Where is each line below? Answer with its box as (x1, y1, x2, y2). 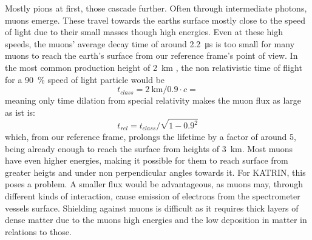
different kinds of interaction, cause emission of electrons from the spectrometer (5, 189, 300, 202)
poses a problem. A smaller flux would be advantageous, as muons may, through (5, 178, 303, 190)
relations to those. (5, 225, 72, 238)
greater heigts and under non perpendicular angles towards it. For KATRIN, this (5, 165, 306, 178)
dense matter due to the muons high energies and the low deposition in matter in (5, 213, 307, 226)
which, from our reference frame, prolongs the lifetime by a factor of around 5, (5, 130, 296, 142)
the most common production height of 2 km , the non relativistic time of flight (5, 61, 302, 73)
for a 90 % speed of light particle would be (5, 73, 165, 85)
